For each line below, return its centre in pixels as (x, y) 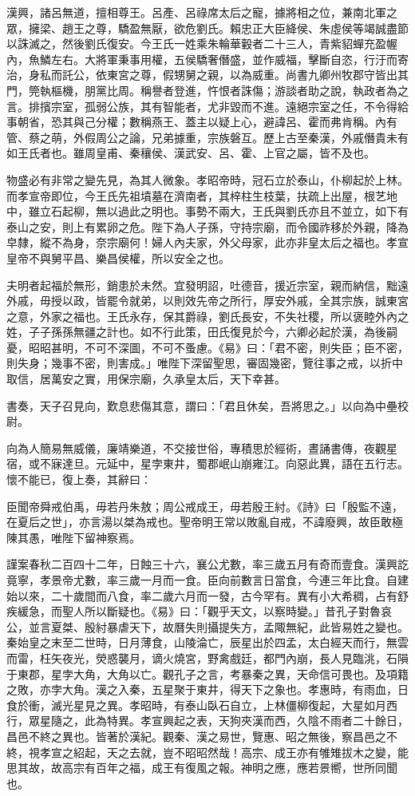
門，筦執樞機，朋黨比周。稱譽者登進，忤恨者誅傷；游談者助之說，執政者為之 (207, 90)
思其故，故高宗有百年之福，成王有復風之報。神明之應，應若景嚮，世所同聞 (202, 768)
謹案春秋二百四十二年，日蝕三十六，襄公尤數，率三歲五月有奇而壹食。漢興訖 (207, 564)
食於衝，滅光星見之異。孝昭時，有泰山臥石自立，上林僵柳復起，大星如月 (196, 705)
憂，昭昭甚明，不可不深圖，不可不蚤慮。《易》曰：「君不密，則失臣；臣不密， (207, 347)
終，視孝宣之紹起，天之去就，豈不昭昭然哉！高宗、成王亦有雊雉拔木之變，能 (207, 752)
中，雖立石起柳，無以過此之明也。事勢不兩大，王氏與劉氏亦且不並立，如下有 (207, 211)
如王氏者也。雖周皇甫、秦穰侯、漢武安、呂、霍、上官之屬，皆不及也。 (191, 153)
